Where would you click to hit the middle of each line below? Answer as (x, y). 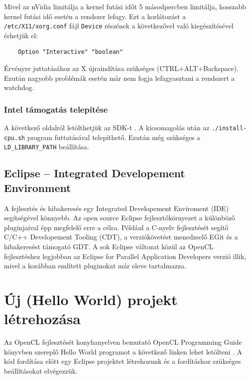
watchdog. (19, 87)
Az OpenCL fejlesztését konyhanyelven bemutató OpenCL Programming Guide (123, 342)
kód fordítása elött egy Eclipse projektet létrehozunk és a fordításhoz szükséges (123, 361)
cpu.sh (14, 138)
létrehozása (42, 319)
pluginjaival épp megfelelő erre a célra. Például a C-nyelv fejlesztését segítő (116, 227)
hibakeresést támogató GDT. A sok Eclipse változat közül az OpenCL (109, 246)
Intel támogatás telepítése (56, 109)
